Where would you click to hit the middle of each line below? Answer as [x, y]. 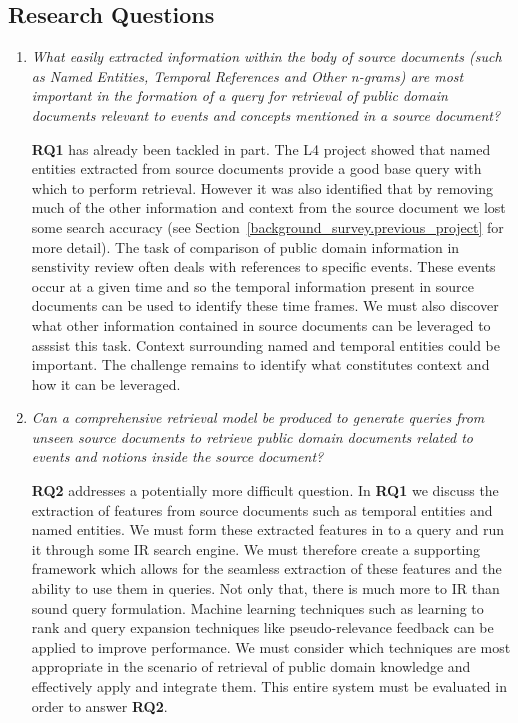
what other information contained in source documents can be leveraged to [261, 324]
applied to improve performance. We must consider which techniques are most [271, 646]
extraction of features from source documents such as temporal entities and [262, 509]
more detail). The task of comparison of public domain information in [245, 246]
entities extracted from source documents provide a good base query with [256, 168]
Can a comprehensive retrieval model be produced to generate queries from [258, 417]
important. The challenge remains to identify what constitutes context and [260, 364]
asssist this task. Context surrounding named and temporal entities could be [265, 344]
